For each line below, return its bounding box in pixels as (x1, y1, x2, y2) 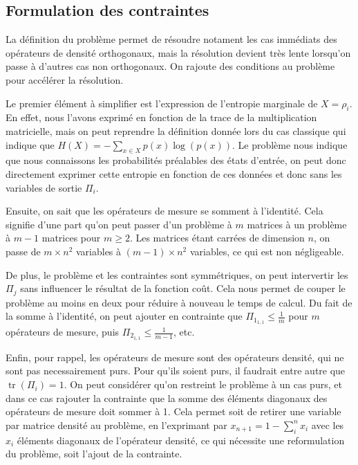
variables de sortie (6, 180, 82, 194)
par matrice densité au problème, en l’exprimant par (6, 417, 227, 432)
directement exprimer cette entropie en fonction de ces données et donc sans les (6, 166, 342, 181)
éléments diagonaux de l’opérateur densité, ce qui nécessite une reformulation (17, 432, 345, 447)
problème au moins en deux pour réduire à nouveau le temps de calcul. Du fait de (6, 295, 352, 309)
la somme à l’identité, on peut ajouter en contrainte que (6, 309, 243, 323)
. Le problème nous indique (232, 137, 348, 152)
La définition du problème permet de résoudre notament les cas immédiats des (6, 32, 337, 46)
